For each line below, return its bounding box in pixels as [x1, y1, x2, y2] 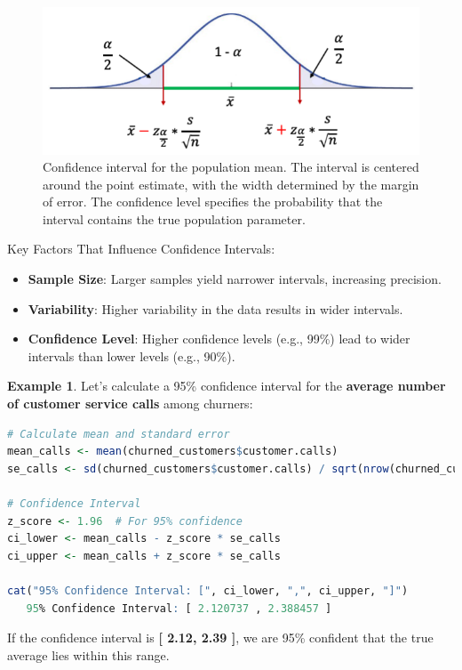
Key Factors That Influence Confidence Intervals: [7, 239, 275, 258]
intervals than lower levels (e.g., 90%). [28, 346, 235, 365]
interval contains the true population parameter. [43, 209, 306, 228]
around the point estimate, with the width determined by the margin [43, 174, 419, 193]
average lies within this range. [7, 645, 170, 664]
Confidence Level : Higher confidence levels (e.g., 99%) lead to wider [28, 329, 410, 348]
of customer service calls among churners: [7, 394, 253, 413]
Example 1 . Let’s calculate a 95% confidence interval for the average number [7, 376, 446, 395]
